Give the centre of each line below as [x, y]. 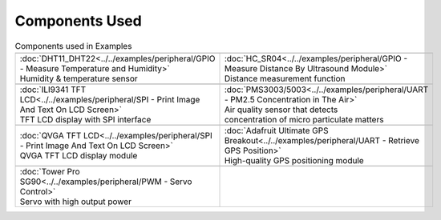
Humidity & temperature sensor [79, 78]
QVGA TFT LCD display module [79, 155]
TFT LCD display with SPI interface [85, 119]
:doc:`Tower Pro [50, 171]
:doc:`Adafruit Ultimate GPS [276, 130]
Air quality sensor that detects [281, 110]
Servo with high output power [76, 202]
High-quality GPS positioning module [294, 160]
